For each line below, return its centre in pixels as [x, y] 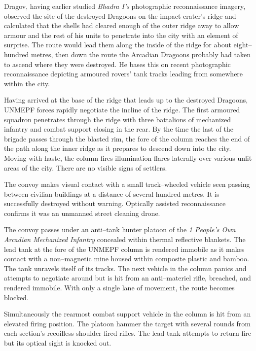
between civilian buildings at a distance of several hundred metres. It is [112, 193]
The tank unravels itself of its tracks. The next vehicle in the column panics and [125, 268]
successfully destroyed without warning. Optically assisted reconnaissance [115, 203]
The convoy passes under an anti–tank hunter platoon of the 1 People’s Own [120, 229]
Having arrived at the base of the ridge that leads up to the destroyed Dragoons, [126, 100]
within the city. [27, 83]
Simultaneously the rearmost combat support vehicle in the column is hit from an [128, 314]
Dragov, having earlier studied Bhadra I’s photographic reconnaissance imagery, [125, 6]
